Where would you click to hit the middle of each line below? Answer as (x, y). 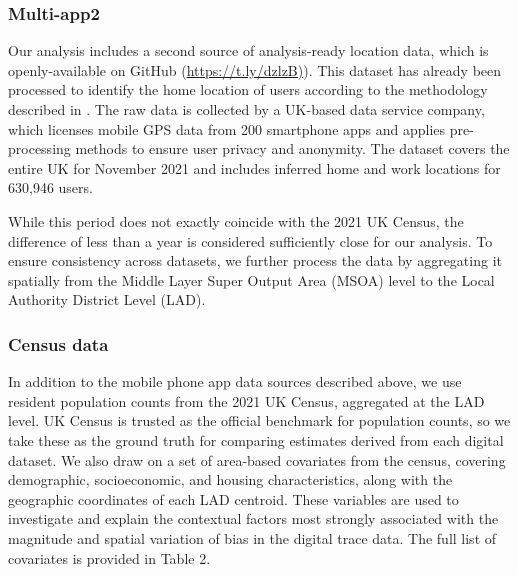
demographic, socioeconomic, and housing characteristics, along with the (230, 479)
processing (39, 148)
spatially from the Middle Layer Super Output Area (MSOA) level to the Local (251, 279)
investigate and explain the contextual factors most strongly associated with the (253, 518)
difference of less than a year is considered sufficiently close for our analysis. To (250, 240)
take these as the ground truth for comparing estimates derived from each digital (256, 439)
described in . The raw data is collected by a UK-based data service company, (246, 109)
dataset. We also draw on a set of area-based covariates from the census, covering (257, 459)
